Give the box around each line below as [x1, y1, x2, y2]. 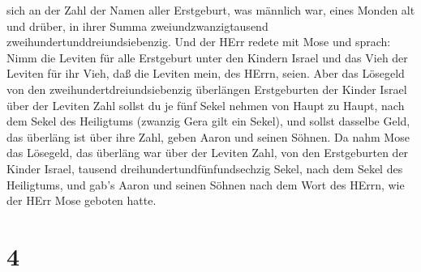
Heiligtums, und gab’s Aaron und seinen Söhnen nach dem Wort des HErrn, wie [6, 176, 405, 193]
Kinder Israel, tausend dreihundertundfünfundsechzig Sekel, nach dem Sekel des [6, 159, 403, 176]
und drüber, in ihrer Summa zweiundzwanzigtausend [6, 17, 268, 34]
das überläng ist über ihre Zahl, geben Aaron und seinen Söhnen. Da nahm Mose [6, 128, 410, 145]
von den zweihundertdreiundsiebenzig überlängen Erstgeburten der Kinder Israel [6, 80, 407, 97]
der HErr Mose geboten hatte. [6, 192, 157, 209]
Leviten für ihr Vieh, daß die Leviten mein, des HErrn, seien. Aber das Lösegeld [6, 65, 405, 82]
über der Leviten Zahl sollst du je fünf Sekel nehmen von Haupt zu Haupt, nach [6, 96, 405, 113]
